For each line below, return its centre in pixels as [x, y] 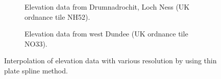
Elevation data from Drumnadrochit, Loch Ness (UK [107, 7]
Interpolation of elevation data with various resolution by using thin [110, 61]
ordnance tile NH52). [57, 16]
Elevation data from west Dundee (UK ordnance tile [106, 34]
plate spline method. [36, 70]
